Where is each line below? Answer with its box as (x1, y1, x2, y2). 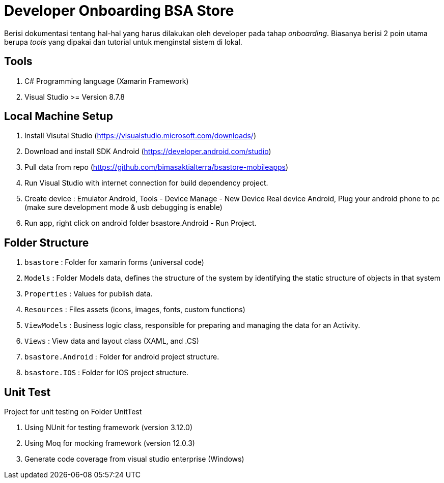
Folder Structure (4, 236, 89, 249)
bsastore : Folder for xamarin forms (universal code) (24, 258, 204, 267)
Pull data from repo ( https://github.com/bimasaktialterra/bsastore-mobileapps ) (24, 163, 289, 172)
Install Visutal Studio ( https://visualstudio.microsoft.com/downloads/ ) (24, 131, 257, 140)
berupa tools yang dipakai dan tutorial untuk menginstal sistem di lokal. (4, 37, 242, 46)
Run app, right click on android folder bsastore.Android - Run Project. (24, 219, 257, 228)
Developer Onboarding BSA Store (4, 2, 234, 19)
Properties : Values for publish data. (24, 289, 153, 298)
